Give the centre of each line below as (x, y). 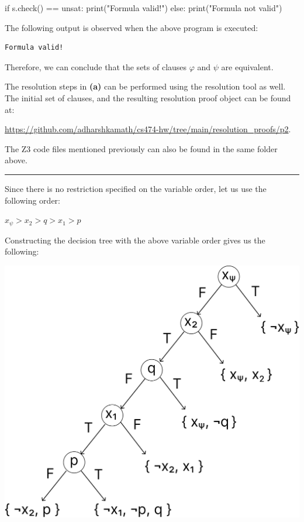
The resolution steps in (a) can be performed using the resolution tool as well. (145, 86)
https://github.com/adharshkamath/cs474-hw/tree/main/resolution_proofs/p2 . (148, 129)
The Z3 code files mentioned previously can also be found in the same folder (141, 148)
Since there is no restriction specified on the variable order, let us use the (136, 188)
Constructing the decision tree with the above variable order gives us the (135, 240)
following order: (32, 200)
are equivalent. (247, 66)
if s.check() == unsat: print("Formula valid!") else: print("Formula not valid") (144, 8)
